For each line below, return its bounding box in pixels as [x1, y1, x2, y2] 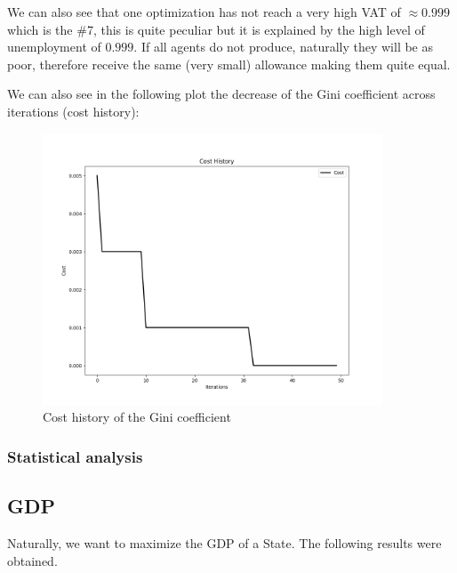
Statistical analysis [7, 445, 143, 467]
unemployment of [7, 37, 101, 56]
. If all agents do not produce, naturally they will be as [133, 37, 434, 56]
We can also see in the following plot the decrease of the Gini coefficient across [7, 85, 436, 103]
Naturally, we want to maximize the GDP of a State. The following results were [7, 534, 442, 553]
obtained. [7, 551, 58, 569]
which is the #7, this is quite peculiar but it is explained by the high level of [7, 20, 425, 38]
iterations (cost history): [7, 101, 140, 120]
